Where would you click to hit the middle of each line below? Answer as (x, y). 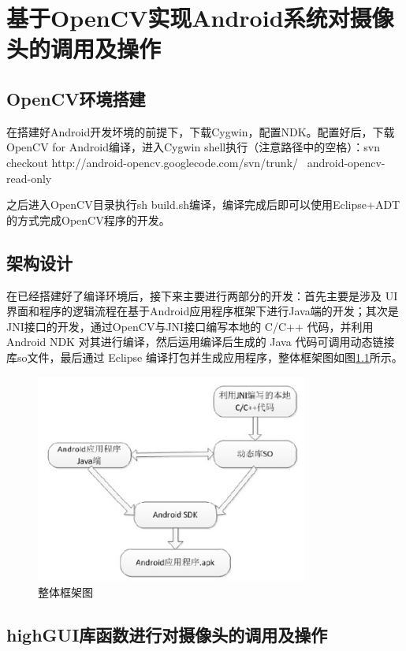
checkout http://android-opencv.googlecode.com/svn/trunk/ (153, 162)
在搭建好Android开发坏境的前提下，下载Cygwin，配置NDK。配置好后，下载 (201, 131)
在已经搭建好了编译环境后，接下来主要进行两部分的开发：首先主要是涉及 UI (202, 295)
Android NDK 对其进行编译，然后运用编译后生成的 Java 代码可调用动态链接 (201, 342)
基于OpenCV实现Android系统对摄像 (200, 18)
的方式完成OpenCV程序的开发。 (88, 219)
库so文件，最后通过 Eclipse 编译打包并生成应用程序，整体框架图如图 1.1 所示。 (205, 357)
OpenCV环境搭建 (76, 98)
